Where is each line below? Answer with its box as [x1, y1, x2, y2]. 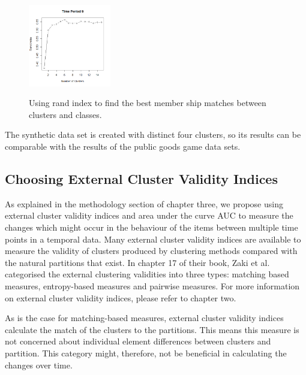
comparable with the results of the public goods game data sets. [5, 140, 241, 153]
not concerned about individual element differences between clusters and [5, 335, 271, 347]
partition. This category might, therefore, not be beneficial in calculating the [5, 346, 287, 359]
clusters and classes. [29, 108, 102, 120]
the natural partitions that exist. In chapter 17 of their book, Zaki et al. [5, 256, 270, 268]
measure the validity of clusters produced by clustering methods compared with [5, 244, 298, 257]
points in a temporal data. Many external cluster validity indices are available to [5, 232, 301, 245]
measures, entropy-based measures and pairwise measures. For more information [5, 280, 300, 292]
